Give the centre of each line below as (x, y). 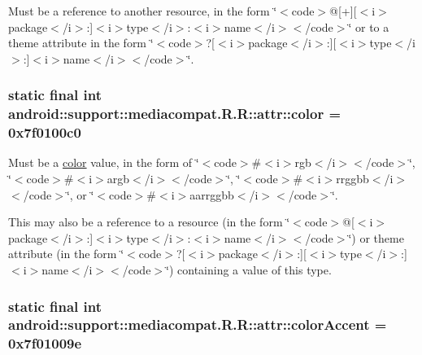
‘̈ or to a (369, 26)
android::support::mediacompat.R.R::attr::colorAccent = (198, 324)
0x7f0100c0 (45, 132)
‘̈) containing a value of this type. (249, 270)
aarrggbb (212, 194)
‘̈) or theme (376, 237)
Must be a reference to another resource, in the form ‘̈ (143, 11)
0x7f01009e (45, 343)
